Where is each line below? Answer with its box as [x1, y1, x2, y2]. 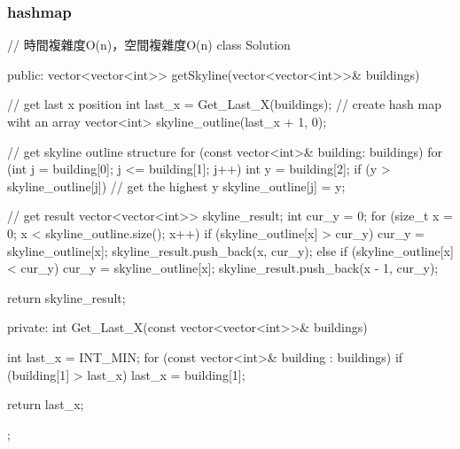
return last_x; [7, 395, 84, 414]
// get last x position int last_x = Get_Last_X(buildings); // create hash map [7, 95, 442, 113]
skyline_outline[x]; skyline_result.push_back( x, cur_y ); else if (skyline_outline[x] [7, 241, 454, 259]
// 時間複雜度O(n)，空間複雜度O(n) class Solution [7, 35, 291, 54]
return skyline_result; [7, 288, 126, 306]
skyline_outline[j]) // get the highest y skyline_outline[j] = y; [7, 176, 346, 195]
